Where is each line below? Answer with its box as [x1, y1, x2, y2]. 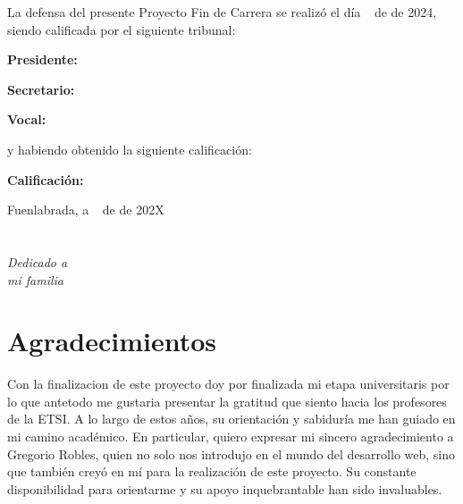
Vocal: [7, 110, 46, 129]
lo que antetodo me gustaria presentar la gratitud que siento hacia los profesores [7, 391, 447, 410]
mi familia [7, 270, 63, 289]
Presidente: [7, 50, 78, 69]
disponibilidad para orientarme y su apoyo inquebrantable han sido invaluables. [7, 479, 442, 498]
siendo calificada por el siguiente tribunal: [7, 20, 236, 38]
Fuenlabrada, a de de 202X [7, 200, 164, 219]
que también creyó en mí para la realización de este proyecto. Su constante [7, 462, 417, 481]
